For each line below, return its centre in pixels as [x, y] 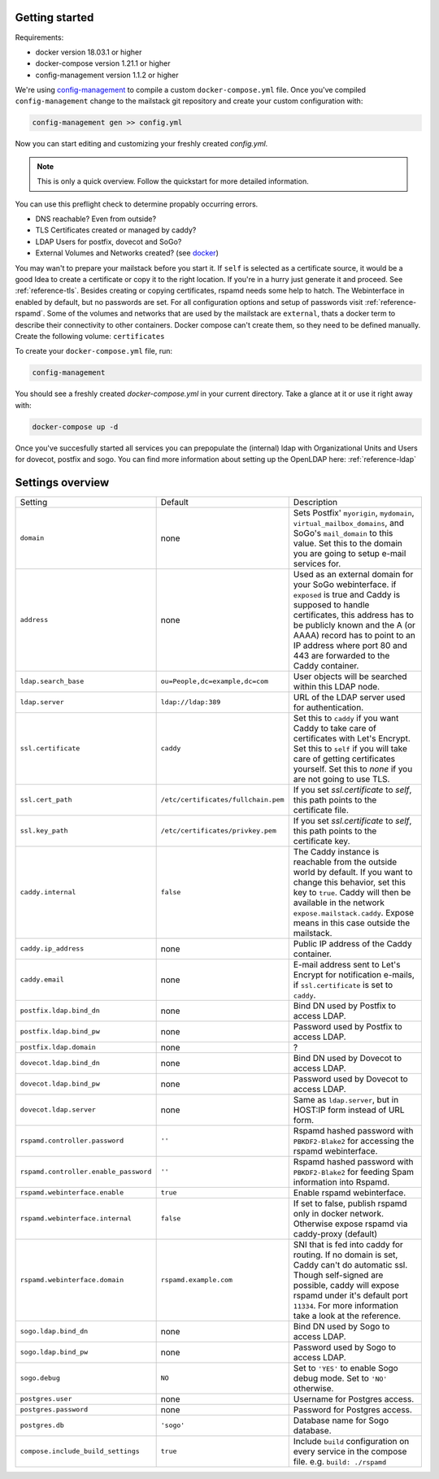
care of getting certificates [344, 759]
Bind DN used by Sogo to [341, 1326]
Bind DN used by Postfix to [345, 1006]
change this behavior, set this [350, 882]
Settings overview [62, 483]
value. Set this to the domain [348, 543]
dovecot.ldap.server [58, 1110]
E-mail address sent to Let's [347, 964]
